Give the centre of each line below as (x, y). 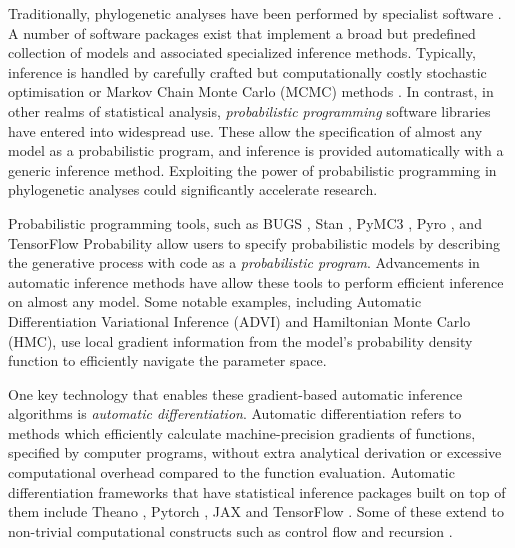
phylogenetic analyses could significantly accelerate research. (193, 189)
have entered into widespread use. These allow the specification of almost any (245, 130)
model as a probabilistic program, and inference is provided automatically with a (256, 150)
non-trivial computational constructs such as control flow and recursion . (230, 530)
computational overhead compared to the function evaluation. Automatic (231, 472)
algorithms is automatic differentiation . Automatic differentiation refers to (235, 413)
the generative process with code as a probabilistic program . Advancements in (244, 262)
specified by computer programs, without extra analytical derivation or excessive (255, 452)
